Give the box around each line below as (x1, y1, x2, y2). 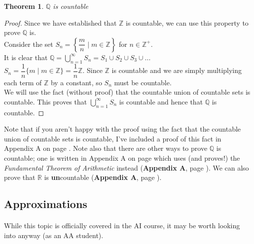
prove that (4, 172, 36, 182)
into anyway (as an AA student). (4, 230, 104, 240)
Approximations (4, 196, 87, 211)
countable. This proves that (4, 96, 87, 106)
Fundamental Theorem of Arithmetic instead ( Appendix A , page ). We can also (4, 162, 249, 173)
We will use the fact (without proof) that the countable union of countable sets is (4, 87, 251, 97)
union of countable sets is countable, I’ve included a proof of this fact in (4, 133, 221, 143)
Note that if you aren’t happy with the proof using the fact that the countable (4, 124, 241, 134)
